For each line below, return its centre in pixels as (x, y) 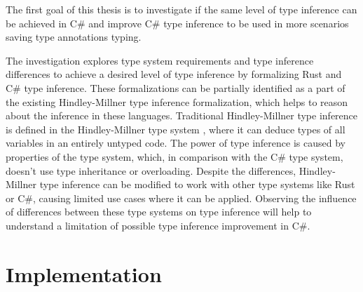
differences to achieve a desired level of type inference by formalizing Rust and (174, 74)
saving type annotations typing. (74, 37)
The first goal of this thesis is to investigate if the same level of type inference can (181, 9)
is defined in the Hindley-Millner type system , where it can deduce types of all (176, 129)
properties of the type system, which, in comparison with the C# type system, (174, 156)
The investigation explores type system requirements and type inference (160, 60)
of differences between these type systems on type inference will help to (159, 212)
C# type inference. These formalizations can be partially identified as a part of (176, 87)
